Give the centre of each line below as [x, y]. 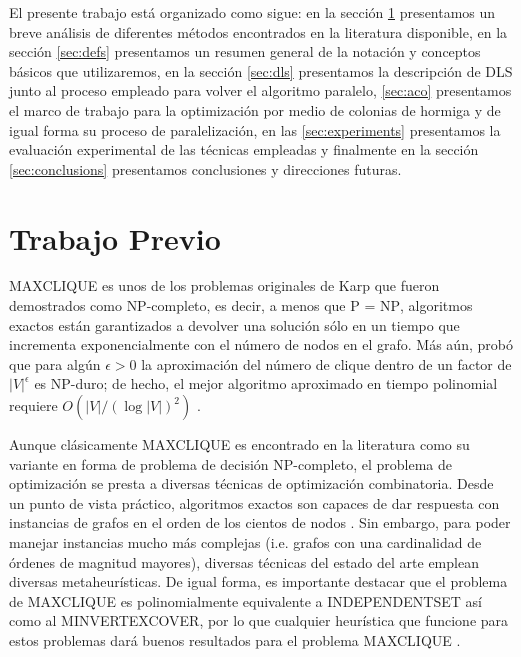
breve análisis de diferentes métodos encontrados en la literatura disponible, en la [258, 31]
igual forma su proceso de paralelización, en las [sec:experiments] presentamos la [255, 129]
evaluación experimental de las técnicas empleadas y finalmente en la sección [244, 149]
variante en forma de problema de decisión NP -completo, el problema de [230, 463]
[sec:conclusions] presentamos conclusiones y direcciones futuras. [205, 168]
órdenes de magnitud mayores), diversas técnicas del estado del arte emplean [244, 561]
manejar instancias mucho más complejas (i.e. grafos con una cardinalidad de [245, 542]
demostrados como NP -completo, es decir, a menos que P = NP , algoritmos [241, 305]
